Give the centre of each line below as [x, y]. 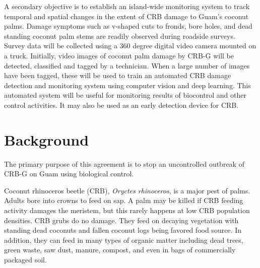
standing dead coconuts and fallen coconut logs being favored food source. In [123, 230]
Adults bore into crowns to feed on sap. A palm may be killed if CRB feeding [124, 200]
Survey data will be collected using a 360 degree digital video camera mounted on [130, 46]
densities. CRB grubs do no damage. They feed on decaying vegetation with [121, 220]
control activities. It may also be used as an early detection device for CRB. [121, 105]
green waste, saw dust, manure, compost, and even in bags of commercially [120, 250]
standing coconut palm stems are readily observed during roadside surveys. [120, 36]
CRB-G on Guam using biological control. [69, 174]
